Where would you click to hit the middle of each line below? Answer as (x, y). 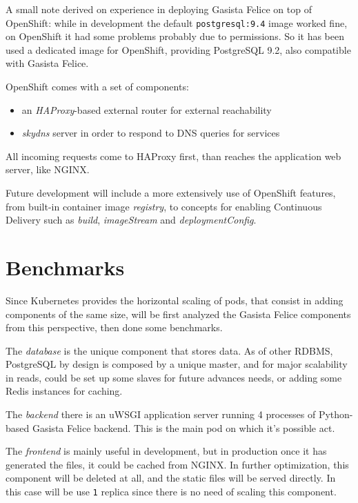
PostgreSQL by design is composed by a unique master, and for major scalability (177, 364)
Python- (336, 414)
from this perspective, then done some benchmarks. (114, 327)
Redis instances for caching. (64, 391)
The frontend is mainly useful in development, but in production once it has (166, 451)
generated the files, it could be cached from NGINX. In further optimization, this (177, 464)
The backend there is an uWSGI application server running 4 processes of (161, 414)
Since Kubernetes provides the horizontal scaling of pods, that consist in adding (175, 300)
